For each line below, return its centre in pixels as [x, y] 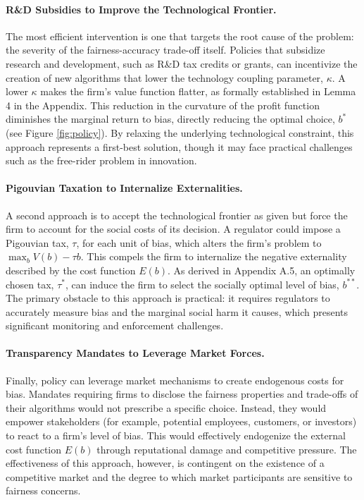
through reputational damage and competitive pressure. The [227, 449]
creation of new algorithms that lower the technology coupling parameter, [164, 77]
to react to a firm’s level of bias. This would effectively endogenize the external [176, 435]
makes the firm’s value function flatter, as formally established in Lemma [198, 91]
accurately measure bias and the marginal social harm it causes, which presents [177, 311]
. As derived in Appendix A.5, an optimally [262, 270]
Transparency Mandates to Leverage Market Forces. [135, 353]
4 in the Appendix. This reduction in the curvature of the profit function [163, 105]
